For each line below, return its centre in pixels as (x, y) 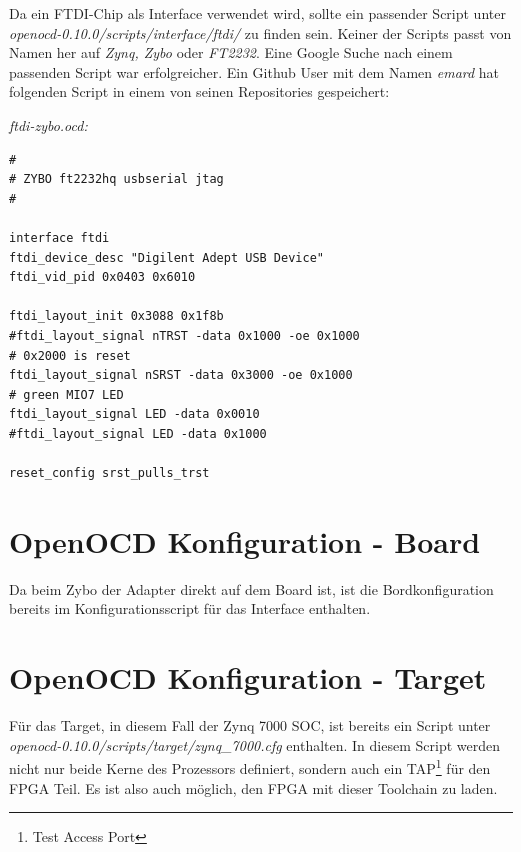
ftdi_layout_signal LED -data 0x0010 (134, 414)
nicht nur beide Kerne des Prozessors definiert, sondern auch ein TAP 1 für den (250, 766)
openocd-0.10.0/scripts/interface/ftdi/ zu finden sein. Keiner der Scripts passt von (260, 32)
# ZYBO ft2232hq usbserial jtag (116, 179)
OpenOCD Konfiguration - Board (245, 540)
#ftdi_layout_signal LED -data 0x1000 (138, 433)
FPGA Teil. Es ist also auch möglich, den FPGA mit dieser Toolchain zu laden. (253, 787)
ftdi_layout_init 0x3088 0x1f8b (116, 316)
